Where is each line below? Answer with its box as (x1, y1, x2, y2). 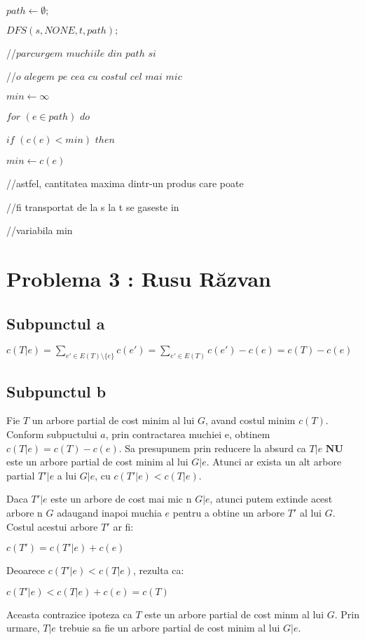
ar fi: (113, 519, 134, 533)
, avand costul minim (205, 413, 296, 428)
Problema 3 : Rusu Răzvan (6, 264, 272, 292)
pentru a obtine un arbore (172, 505, 284, 519)
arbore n (6, 505, 43, 519)
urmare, (6, 620, 40, 635)
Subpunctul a (6, 312, 105, 334)
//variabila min (6, 223, 73, 238)
